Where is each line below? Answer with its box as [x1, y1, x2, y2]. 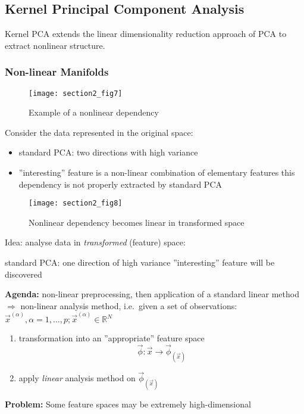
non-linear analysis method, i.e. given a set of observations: [20, 299, 237, 312]
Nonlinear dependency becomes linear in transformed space [29, 216, 245, 228]
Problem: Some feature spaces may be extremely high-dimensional [5, 397, 251, 410]
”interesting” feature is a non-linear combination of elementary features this [18, 166, 295, 179]
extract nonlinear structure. [5, 39, 105, 51]
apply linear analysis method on [18, 372, 136, 384]
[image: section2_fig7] [29, 89, 123, 98]
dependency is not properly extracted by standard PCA [18, 178, 222, 190]
